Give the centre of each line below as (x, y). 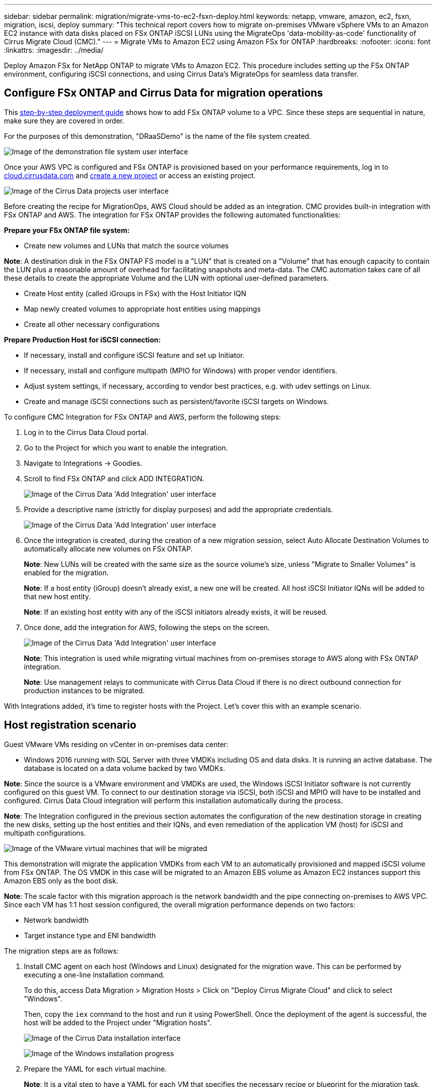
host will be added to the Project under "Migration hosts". (118, 1022)
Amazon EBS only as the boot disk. (61, 880)
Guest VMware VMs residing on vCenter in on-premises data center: (116, 744)
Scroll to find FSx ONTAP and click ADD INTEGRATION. (114, 478)
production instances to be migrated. (84, 690)
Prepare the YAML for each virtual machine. (96, 1069)
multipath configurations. (45, 833)
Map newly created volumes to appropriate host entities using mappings (142, 309)
